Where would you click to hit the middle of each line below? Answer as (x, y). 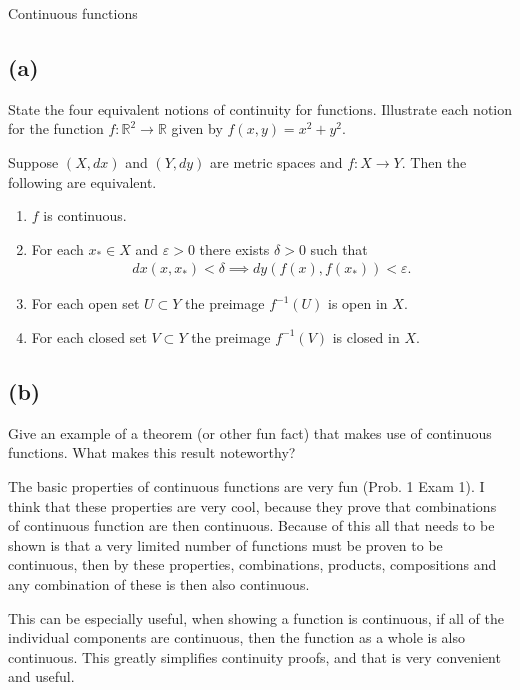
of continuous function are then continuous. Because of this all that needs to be (251, 525)
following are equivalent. (82, 181)
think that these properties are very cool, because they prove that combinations (252, 505)
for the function (56, 128)
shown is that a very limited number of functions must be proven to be (225, 544)
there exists (234, 248)
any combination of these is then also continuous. (159, 583)
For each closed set (89, 336)
